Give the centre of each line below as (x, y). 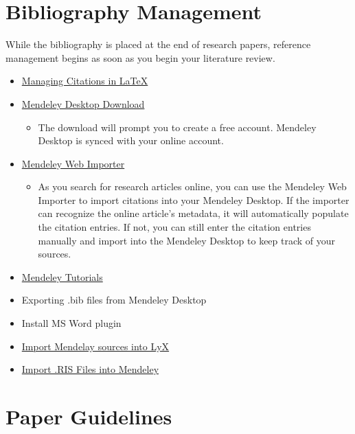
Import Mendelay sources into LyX (95, 346)
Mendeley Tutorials (62, 276)
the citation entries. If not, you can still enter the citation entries (174, 227)
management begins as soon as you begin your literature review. (140, 57)
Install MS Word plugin (71, 323)
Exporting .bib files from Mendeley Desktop (114, 300)
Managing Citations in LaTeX (85, 81)
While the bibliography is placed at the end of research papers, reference (158, 44)
